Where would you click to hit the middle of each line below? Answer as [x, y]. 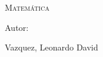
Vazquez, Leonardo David [51, 47]
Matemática [27, 7]
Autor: [17, 27]
